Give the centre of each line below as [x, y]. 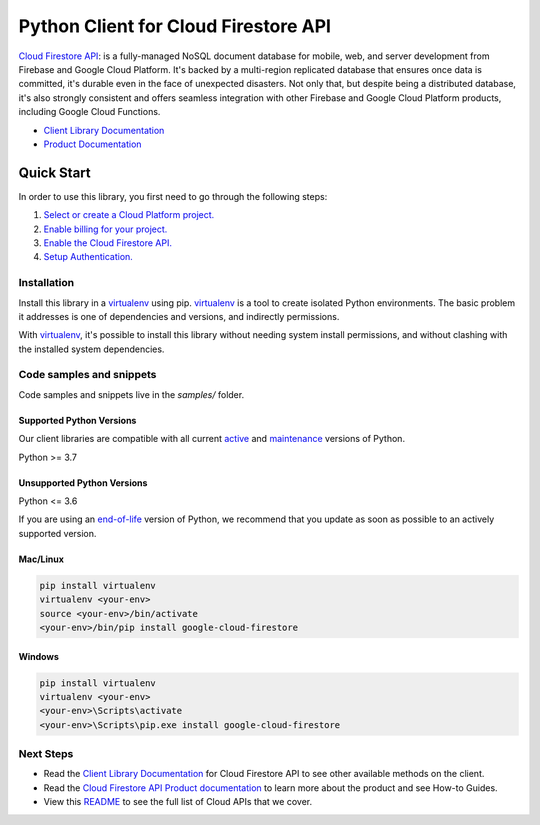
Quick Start [54, 172]
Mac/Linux [41, 559]
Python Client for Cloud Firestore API [175, 26]
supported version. [57, 533]
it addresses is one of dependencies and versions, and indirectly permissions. [179, 316]
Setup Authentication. [88, 257]
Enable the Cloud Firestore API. [107, 242]
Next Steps [46, 754]
